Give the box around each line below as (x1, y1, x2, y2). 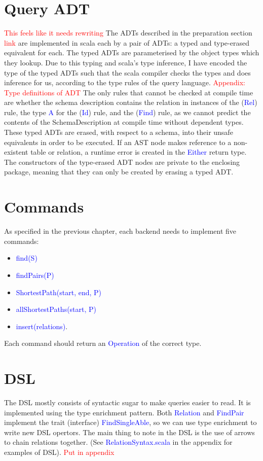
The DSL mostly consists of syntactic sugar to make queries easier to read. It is (4, 397, 251, 408)
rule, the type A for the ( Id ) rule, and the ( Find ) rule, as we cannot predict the (4, 107, 251, 117)
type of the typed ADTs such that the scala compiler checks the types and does (4, 67, 251, 78)
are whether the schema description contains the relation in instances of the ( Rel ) (4, 97, 257, 108)
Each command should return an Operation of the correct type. (4, 338, 202, 348)
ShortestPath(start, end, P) (16, 287, 102, 297)
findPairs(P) (16, 269, 54, 280)
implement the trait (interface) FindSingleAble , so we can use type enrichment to (4, 417, 257, 428)
